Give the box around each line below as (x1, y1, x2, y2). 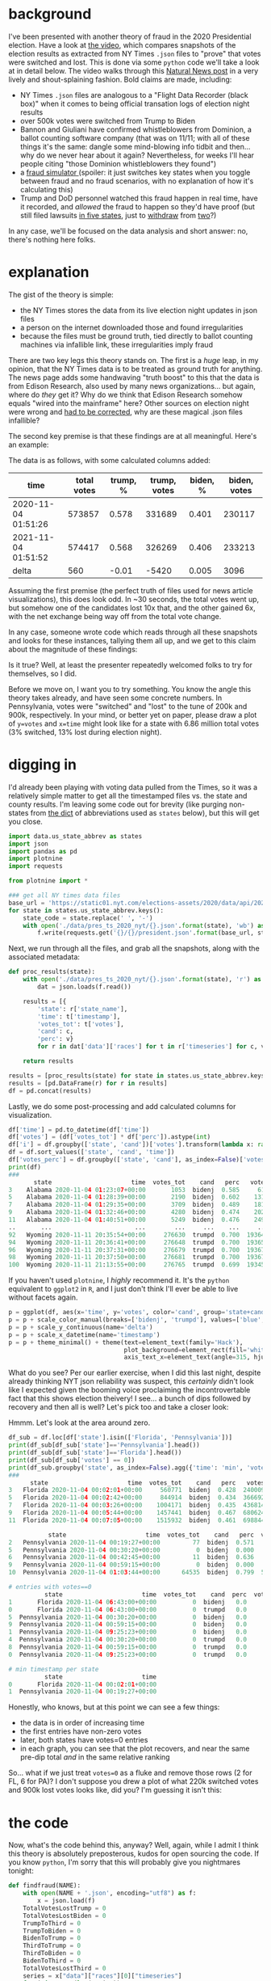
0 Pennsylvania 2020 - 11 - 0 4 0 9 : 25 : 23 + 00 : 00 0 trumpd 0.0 (8, 1650, 248, 1659)
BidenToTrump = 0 (23, 1934, 81, 1942)
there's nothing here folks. (8, 234, 96, 244)
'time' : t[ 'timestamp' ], (37, 1012, 121, 1021)
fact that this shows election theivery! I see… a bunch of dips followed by (8, 1393, 252, 1403)
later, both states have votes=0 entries (19, 1735, 148, 1745)
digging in (8, 756, 77, 774)
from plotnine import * (8, 877, 89, 885)
